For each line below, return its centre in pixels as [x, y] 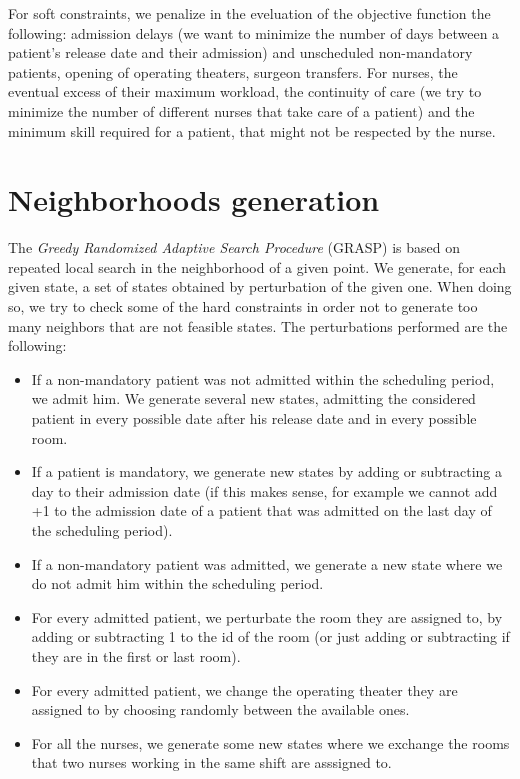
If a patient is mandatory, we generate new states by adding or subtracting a [267, 471]
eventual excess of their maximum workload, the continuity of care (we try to [245, 91]
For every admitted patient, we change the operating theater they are [244, 689]
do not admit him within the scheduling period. [177, 583]
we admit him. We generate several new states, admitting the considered [253, 398]
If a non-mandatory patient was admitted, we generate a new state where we [267, 563]
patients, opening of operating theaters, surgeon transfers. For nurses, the [233, 71]
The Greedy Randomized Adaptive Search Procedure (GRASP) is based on [234, 247]
